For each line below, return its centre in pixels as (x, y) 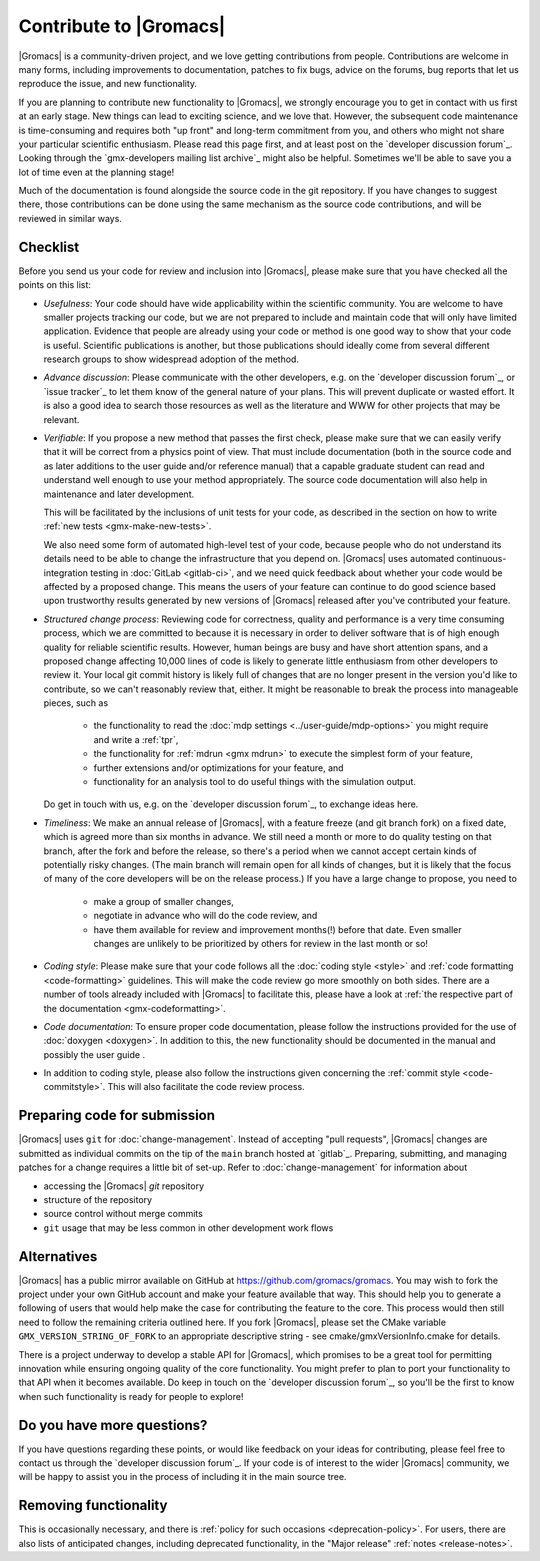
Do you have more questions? (113, 1425)
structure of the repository (98, 1199)
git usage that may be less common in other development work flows (188, 1227)
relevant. (61, 419)
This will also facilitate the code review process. (206, 1087)
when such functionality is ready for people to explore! (131, 1396)
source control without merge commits (123, 1214)
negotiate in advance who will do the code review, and (205, 916)
